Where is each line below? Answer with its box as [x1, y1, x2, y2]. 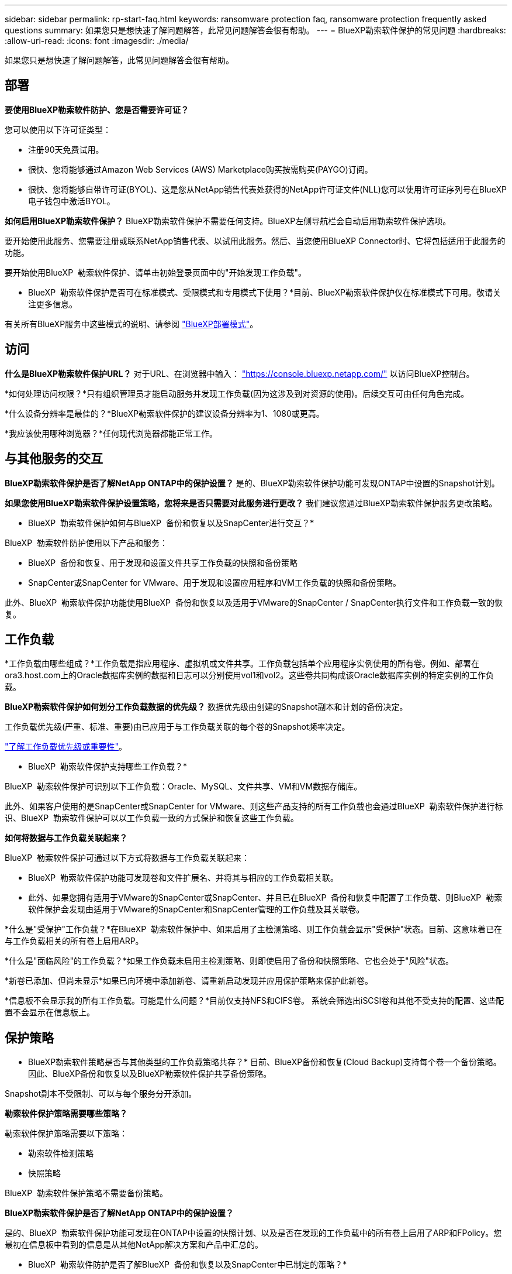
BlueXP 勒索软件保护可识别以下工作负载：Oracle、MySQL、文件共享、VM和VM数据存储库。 [5, 781, 362, 792]
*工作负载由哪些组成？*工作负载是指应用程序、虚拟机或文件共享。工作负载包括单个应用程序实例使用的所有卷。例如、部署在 [5, 658, 480, 669]
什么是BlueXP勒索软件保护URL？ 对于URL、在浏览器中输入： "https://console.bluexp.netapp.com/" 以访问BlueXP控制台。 [5, 368, 475, 379]
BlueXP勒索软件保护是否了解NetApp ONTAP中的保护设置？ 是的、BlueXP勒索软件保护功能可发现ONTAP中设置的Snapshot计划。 [5, 478, 500, 488]
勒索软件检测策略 [28, 1148, 94, 1159]
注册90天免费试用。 [28, 144, 104, 154]
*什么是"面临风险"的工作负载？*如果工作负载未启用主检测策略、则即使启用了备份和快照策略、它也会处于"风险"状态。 [5, 956, 454, 966]
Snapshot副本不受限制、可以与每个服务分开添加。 [5, 1088, 197, 1099]
